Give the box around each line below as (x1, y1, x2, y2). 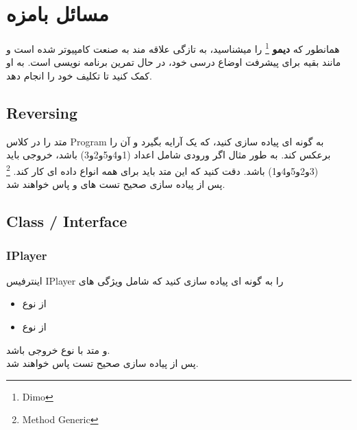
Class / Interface (6, 211, 127, 232)
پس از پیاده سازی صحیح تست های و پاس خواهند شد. (6, 177, 225, 191)
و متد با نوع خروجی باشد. (6, 342, 110, 357)
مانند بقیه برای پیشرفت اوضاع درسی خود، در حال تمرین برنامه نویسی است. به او (6, 55, 341, 69)
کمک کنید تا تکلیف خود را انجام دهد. (6, 68, 152, 82)
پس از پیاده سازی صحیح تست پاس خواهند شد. (6, 356, 199, 370)
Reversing (6, 101, 78, 123)
